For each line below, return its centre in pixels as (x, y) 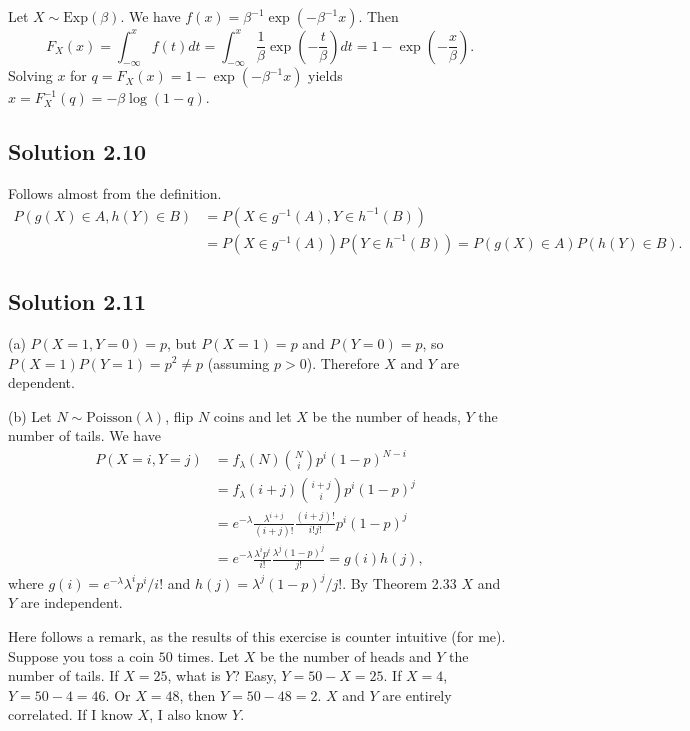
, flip (179, 415)
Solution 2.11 (77, 301)
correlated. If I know (70, 714)
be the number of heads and (346, 655)
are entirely (417, 694)
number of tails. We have (84, 435)
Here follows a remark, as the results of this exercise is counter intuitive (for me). (257, 636)
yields (325, 75)
